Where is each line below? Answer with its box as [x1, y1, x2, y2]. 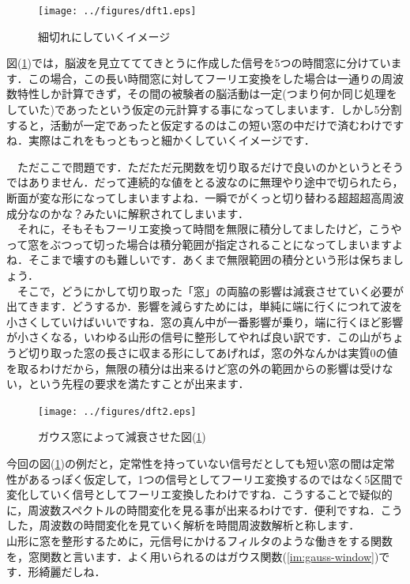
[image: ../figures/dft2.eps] [38, 405, 197, 417]
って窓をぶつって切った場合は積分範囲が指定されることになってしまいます [6, 235, 392, 252]
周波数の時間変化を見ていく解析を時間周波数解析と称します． [39, 517, 360, 533]
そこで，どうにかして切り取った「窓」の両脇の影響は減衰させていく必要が [17, 282, 404, 299]
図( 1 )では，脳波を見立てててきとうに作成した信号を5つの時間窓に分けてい [6, 55, 391, 71]
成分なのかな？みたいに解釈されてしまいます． [6, 205, 250, 221]
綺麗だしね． [39, 563, 106, 580]
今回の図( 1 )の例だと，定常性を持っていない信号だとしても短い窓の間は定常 [6, 454, 395, 471]
